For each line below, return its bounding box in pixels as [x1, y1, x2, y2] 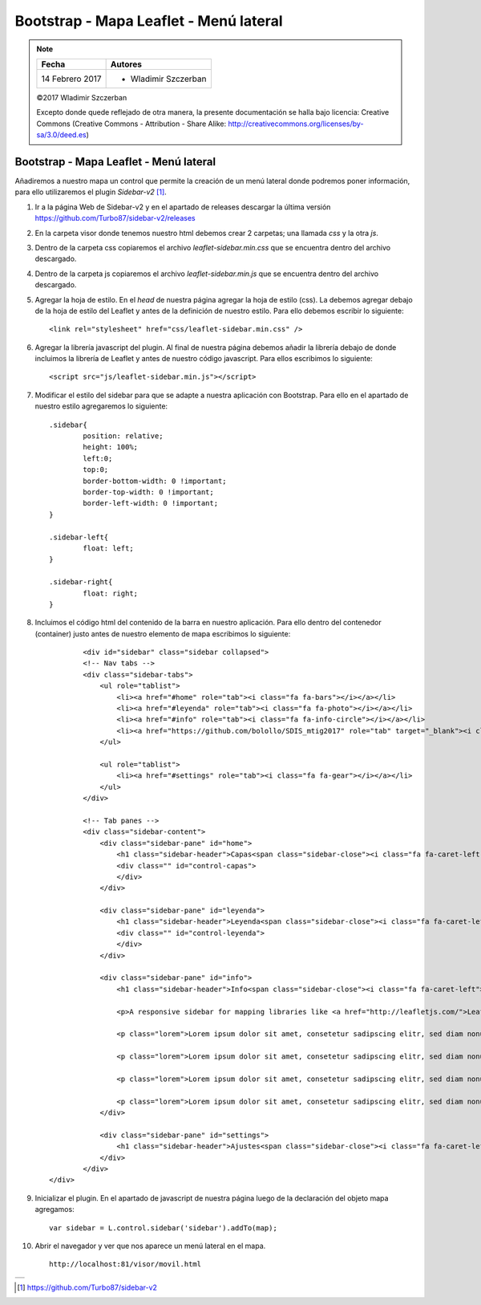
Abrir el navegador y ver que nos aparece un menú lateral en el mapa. [34, 1241, 266, 1250]
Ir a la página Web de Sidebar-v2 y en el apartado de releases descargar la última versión [34, 201, 331, 212]
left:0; [83, 453, 113, 463]
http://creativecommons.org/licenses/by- [228, 119, 364, 128]
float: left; [83, 543, 134, 553]
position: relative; [83, 432, 164, 441]
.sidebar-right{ [49, 578, 113, 587]
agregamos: [34, 1205, 75, 1214]
